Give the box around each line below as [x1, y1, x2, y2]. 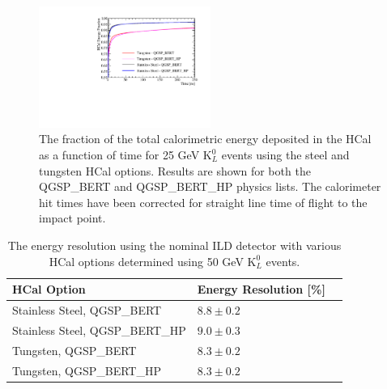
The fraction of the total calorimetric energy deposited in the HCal [39, 130, 372, 147]
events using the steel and [221, 146, 350, 163]
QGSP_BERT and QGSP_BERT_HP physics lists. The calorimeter [39, 178, 381, 195]
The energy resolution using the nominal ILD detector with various [7, 236, 342, 253]
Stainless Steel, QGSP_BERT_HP [12, 321, 186, 338]
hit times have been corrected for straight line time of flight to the [39, 193, 368, 210]
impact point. [39, 209, 106, 226]
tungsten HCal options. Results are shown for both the [39, 162, 311, 179]
